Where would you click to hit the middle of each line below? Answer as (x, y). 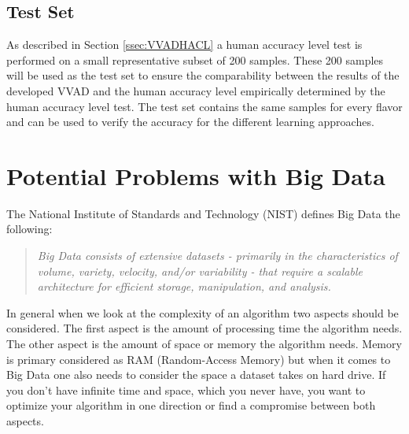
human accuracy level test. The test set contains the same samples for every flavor (204, 106)
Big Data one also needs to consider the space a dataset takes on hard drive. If (196, 375)
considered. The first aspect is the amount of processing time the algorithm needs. (204, 328)
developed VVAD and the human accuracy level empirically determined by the (196, 90)
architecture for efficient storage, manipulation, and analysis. (184, 286)
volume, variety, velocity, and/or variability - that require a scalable (200, 271)
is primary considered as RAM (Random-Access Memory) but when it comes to (199, 359)
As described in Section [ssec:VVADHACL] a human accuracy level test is (184, 45)
